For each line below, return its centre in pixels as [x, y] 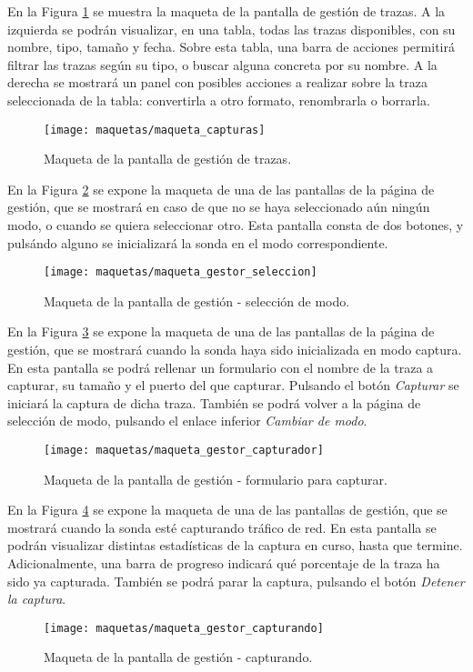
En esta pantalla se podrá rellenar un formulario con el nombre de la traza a [221, 367]
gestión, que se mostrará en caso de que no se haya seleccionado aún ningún [219, 207]
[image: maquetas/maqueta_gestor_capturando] [184, 628]
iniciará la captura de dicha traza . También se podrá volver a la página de [214, 402]
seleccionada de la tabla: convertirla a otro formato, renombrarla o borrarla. [219, 100]
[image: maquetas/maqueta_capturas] [155, 130]
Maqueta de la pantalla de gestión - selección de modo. [197, 301]
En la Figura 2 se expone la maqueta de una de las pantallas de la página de [221, 189]
